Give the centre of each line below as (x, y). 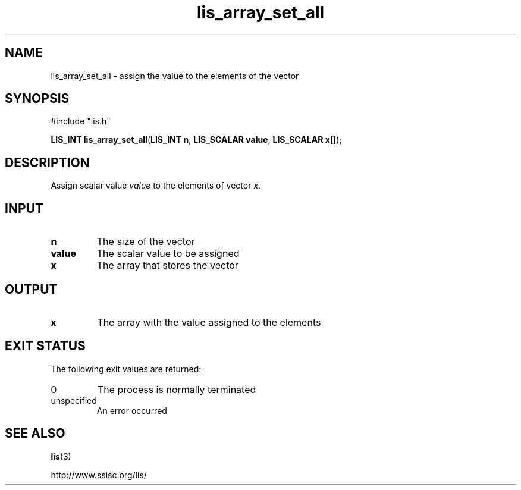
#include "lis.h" (81, 121)
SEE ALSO (35, 434)
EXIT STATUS (45, 346)
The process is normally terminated (177, 389)
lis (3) (61, 456)
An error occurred (132, 410)
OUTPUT (31, 289)
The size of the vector (146, 242)
